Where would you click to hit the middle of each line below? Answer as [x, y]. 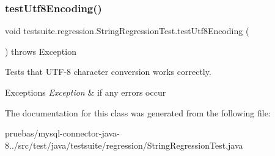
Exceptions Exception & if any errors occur [86, 92]
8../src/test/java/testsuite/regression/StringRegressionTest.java [124, 145]
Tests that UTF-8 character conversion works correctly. [108, 72]
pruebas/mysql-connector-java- [62, 133]
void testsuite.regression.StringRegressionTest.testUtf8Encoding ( [127, 31]
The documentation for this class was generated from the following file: [138, 112]
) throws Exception [41, 51]
